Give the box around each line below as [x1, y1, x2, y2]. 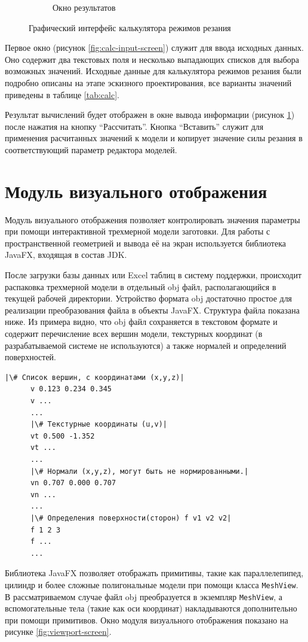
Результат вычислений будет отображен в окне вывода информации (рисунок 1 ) [5, 108, 295, 121]
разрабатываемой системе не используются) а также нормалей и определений [5, 339, 287, 351]
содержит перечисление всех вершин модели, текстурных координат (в [5, 327, 263, 339]
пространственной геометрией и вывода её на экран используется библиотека [5, 236, 286, 249]
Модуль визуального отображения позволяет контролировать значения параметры [5, 213, 300, 226]
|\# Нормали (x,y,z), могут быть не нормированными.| [30, 467, 249, 476]
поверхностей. [5, 351, 57, 363]
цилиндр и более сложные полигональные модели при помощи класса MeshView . [5, 578, 298, 591]
